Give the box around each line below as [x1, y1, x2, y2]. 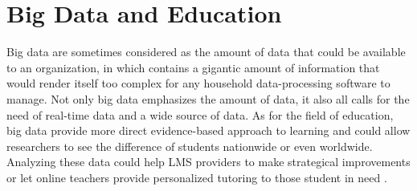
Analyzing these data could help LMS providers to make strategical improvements [6, 153, 411, 170]
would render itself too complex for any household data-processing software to [6, 75, 390, 91]
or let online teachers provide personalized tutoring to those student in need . [6, 169, 387, 185]
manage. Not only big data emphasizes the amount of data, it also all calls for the [6, 90, 410, 107]
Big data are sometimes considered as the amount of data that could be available [6, 43, 406, 60]
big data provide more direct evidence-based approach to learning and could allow [6, 122, 411, 139]
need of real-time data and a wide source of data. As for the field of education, [6, 106, 394, 123]
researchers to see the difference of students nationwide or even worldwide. [6, 137, 373, 154]
